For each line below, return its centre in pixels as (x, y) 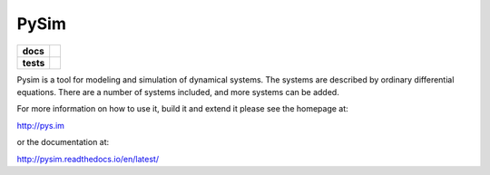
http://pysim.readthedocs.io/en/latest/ (88, 159)
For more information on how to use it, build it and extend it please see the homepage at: (182, 109)
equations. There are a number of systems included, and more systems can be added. (178, 92)
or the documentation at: (63, 142)
